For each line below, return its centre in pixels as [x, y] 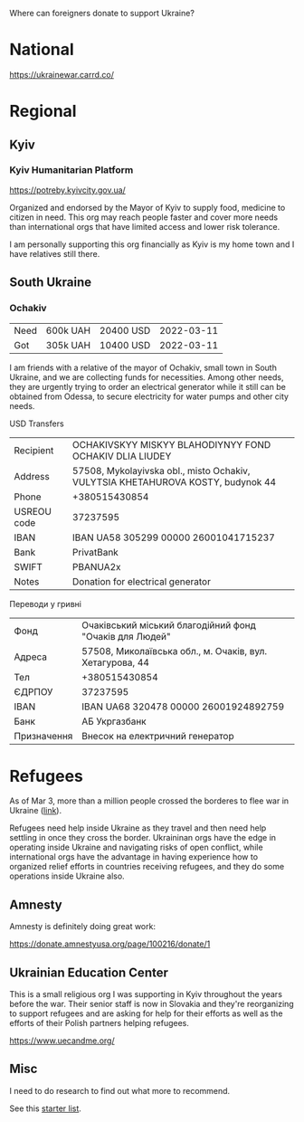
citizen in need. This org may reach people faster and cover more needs [144, 217]
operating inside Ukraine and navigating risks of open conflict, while [137, 847]
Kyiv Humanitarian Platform [71, 170]
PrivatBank [95, 552]
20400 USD [125, 330]
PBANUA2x [96, 566]
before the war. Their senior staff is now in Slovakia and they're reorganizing [152, 1004]
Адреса [31, 657]
